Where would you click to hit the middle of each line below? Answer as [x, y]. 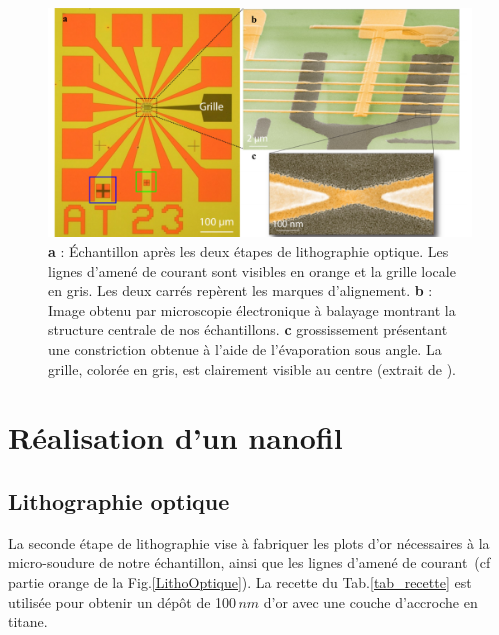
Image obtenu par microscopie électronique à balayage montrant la [252, 309]
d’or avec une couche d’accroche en [370, 601]
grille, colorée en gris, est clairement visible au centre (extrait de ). [252, 368]
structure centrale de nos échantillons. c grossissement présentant [248, 329]
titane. [28, 621]
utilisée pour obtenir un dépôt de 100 [122, 601]
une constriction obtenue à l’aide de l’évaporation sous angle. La [245, 348]
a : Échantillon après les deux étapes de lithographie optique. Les [248, 250]
